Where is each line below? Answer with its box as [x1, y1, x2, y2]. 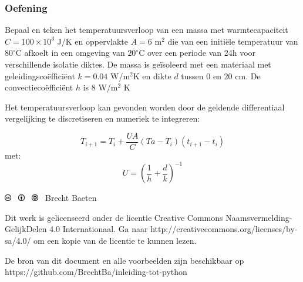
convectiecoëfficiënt [5, 81, 73, 93]
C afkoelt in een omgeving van [15, 46, 125, 59]
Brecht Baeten [45, 192, 97, 204]
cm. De [235, 69, 261, 82]
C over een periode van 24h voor [139, 46, 256, 59]
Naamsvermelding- [225, 211, 292, 223]
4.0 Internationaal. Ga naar [49, 223, 148, 235]
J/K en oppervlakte [57, 35, 128, 47]
